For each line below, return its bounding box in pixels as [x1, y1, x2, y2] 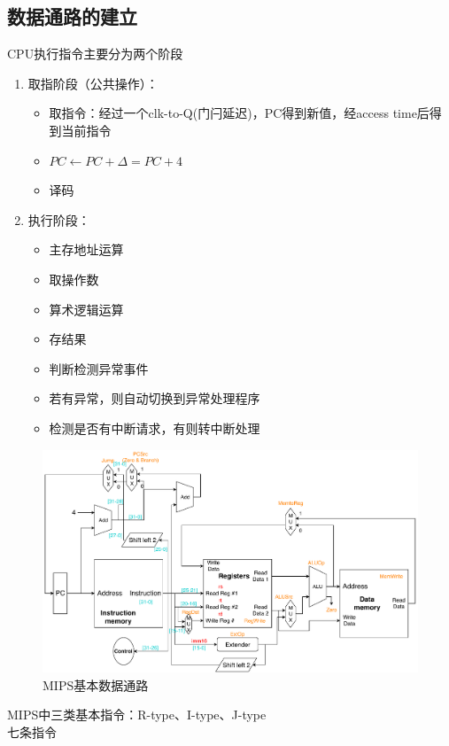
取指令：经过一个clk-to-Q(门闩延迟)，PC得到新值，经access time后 [49, 104, 430, 122]
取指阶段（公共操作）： [27, 74, 159, 92]
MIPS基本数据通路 [43, 675, 149, 694]
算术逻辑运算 [49, 299, 124, 318]
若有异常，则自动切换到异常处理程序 [49, 389, 260, 408]
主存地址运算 [49, 240, 124, 259]
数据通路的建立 [7, 3, 137, 30]
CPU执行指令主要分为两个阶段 [7, 44, 183, 63]
